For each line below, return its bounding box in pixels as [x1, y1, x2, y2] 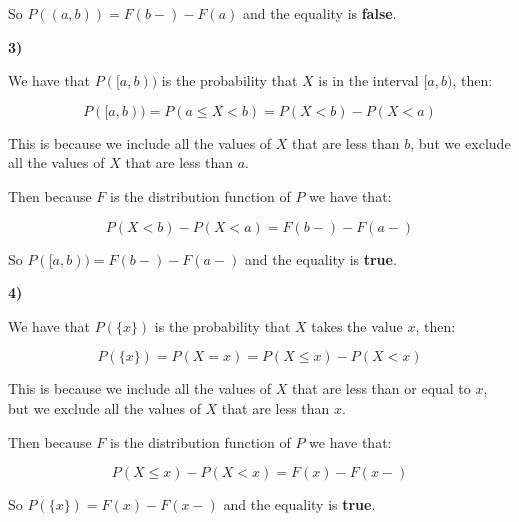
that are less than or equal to [292, 378, 471, 399]
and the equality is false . [243, 3, 397, 23]
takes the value [311, 315, 403, 336]
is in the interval [318, 70, 419, 91]
